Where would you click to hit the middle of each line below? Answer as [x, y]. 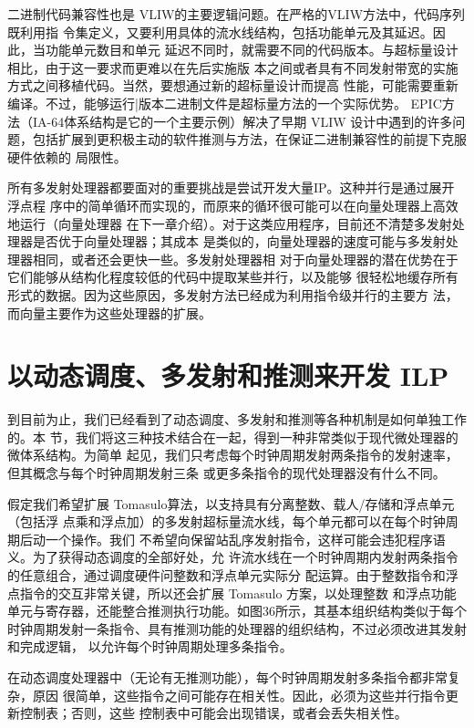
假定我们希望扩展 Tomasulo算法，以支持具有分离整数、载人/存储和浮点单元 [231, 503]
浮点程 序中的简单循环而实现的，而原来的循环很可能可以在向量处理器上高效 [233, 205]
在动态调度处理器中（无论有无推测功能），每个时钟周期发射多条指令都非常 [227, 676]
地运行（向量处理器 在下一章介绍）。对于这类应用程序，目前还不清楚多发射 [230, 223]
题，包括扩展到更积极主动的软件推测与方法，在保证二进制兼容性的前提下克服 [237, 139]
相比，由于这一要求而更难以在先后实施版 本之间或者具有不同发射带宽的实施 [233, 67]
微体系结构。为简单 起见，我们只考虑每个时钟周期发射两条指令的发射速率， [233, 455]
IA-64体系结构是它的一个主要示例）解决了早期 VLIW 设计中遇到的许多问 [249, 121]
